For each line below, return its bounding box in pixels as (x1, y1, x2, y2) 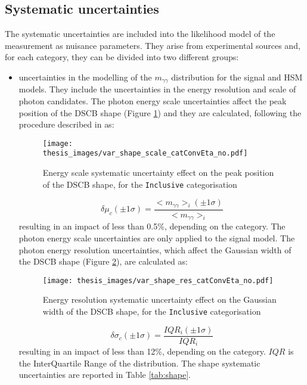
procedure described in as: (18, 118, 114, 131)
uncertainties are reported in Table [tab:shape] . (18, 368, 191, 381)
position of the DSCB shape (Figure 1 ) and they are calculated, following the (18, 106, 302, 119)
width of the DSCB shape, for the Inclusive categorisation (42, 305, 261, 317)
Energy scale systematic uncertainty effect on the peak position (42, 166, 274, 179)
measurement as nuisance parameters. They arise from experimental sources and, (5, 39, 300, 51)
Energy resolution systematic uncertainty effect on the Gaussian (42, 293, 277, 306)
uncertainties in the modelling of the (18, 70, 152, 83)
